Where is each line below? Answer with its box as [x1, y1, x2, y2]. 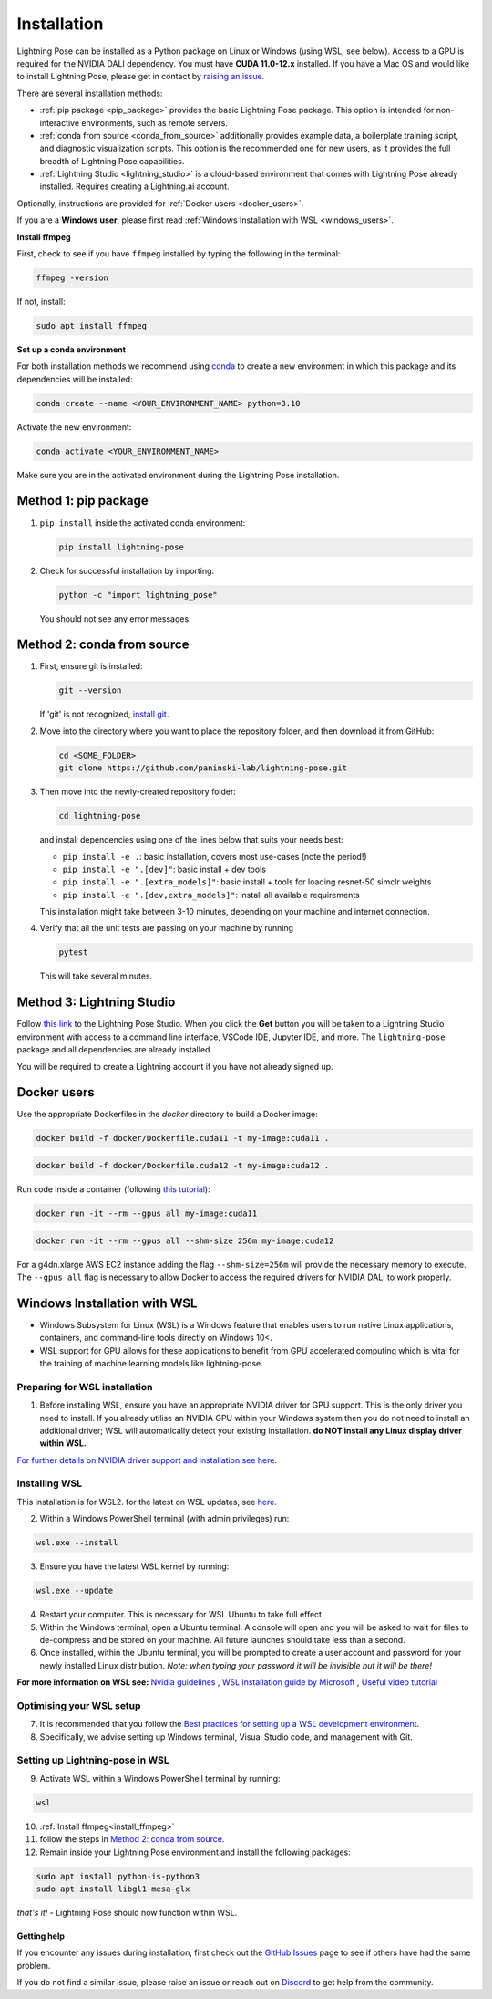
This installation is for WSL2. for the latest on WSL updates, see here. [16, 1496, 278, 1507]
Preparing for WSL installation [16, 1380, 153, 1393]
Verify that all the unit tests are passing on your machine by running [39, 923, 294, 934]
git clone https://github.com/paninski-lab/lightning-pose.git [58, 763, 348, 773]
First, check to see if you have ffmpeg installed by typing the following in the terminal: [16, 248, 341, 259]
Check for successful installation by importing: [39, 565, 214, 576]
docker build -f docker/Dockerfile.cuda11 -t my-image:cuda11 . [36, 1133, 330, 1144]
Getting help [16, 1931, 66, 1941]
